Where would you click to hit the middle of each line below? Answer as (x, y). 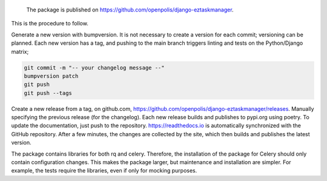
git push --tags (48, 93)
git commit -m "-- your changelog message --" (94, 67)
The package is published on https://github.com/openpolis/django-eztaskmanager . (130, 10)
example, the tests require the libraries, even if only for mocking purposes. (104, 171)
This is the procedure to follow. (50, 24)
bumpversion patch (51, 76)
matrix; (20, 51)
